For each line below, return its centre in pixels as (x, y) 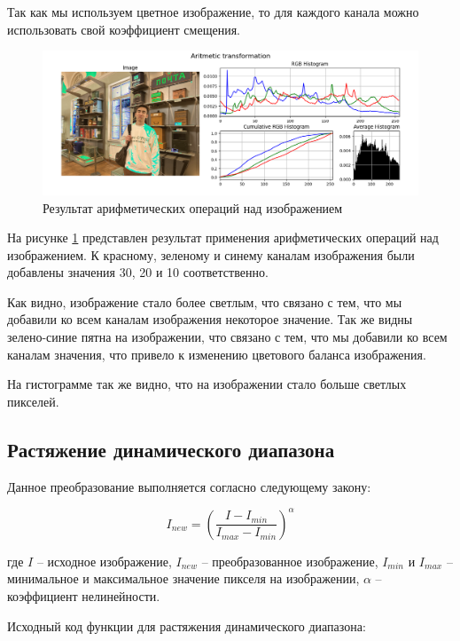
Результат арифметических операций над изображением (193, 207)
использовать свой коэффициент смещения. (124, 29)
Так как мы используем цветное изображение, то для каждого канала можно (213, 12)
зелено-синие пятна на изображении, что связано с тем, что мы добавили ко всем (227, 337)
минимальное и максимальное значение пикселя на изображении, (183, 578)
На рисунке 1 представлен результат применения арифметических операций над (223, 237)
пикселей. (33, 401)
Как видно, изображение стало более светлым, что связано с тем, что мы (205, 301)
